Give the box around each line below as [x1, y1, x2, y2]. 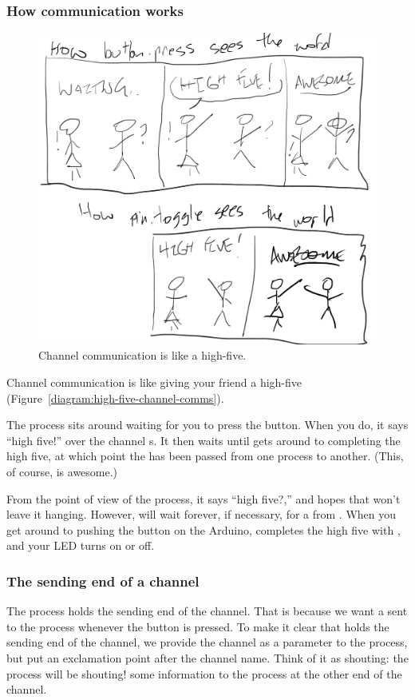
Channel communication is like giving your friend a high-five [6, 374, 302, 391]
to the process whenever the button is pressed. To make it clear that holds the [6, 618, 389, 634]
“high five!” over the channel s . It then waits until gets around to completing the [6, 432, 401, 448]
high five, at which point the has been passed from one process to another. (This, [6, 447, 404, 464]
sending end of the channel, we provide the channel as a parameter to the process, [6, 634, 408, 650]
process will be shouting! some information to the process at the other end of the [6, 665, 402, 682]
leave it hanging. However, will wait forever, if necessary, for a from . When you [6, 506, 397, 523]
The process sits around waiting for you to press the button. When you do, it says [6, 416, 409, 433]
